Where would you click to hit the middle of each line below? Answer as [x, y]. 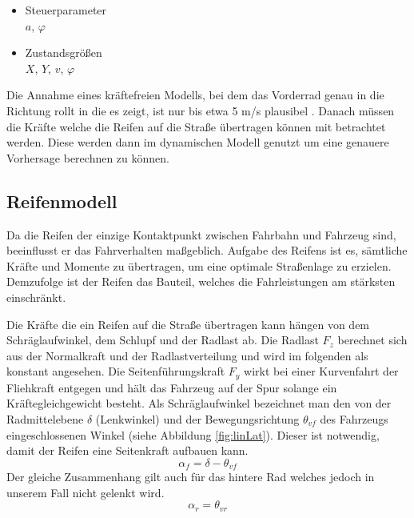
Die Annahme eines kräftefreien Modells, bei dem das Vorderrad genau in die [195, 95]
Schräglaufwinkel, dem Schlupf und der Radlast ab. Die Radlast [163, 340]
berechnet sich [372, 340]
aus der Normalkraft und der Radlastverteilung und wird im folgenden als [187, 355]
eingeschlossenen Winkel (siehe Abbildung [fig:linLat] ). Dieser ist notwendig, [193, 434]
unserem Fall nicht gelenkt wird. [86, 492]
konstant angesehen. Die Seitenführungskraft [116, 371]
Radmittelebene [45, 418]
